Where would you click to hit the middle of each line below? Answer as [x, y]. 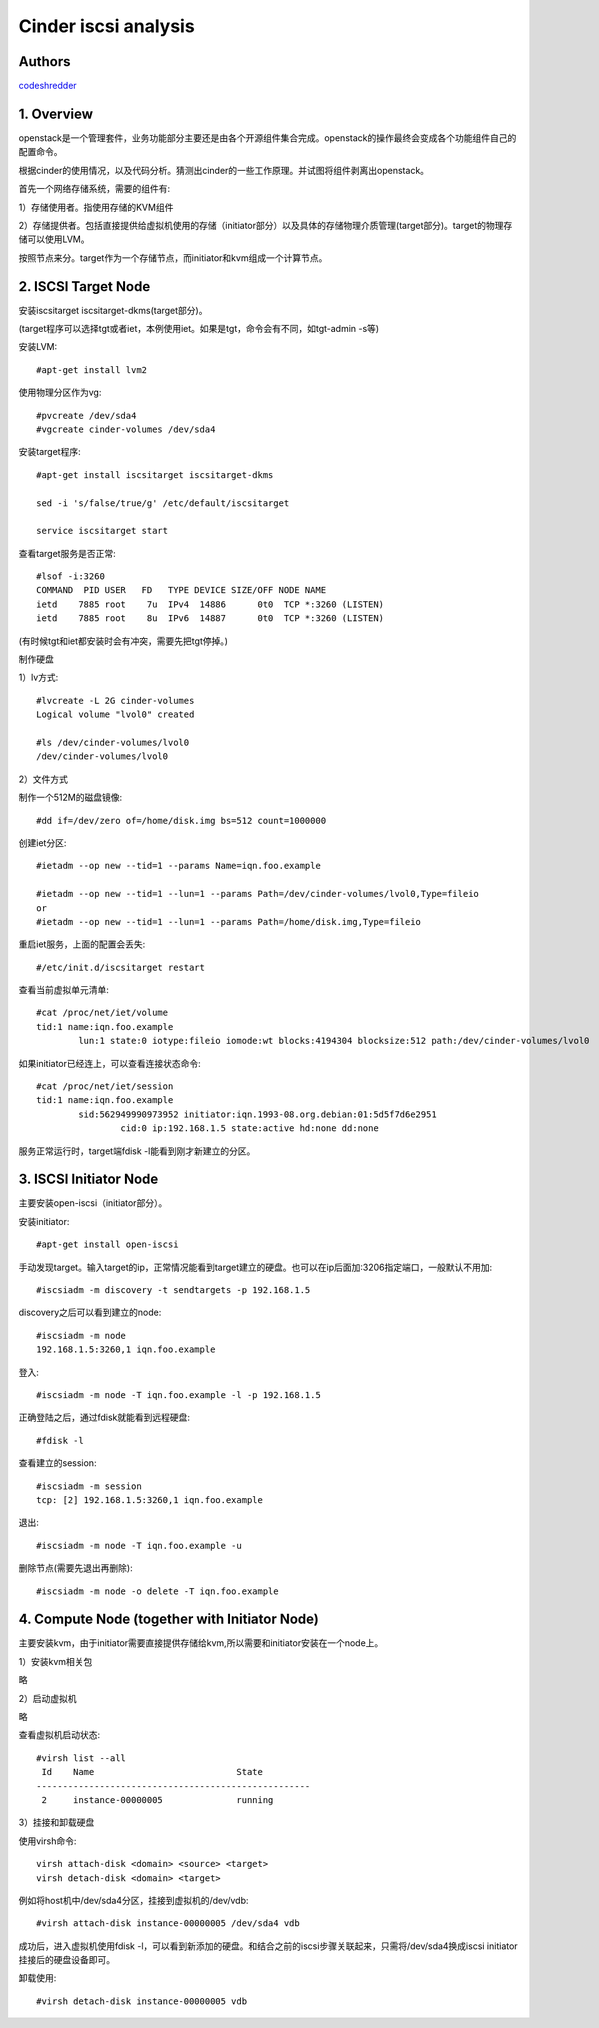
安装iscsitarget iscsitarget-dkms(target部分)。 [113, 310]
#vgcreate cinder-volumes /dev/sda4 [126, 429]
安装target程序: [49, 452]
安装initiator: [44, 1221]
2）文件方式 [43, 779]
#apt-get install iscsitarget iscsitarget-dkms [155, 474]
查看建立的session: [57, 1463]
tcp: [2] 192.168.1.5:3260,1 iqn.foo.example [150, 1499]
